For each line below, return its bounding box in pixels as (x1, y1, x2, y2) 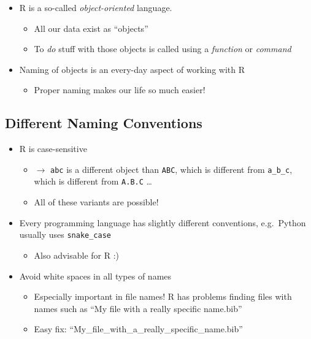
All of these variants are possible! (34, 196, 159, 208)
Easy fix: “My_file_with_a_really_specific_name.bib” (34, 322, 243, 335)
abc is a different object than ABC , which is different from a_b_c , (50, 162, 293, 175)
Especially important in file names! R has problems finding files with (34, 290, 292, 303)
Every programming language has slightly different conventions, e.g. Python (19, 216, 306, 229)
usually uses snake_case (19, 228, 112, 241)
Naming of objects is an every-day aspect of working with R (19, 63, 245, 75)
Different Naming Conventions (5, 113, 202, 132)
